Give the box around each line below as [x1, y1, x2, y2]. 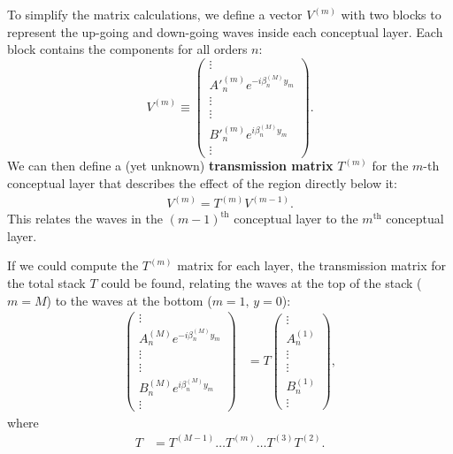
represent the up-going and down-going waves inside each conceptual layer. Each [7, 22, 443, 41]
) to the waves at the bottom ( [46, 291, 212, 309]
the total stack [7, 273, 86, 291]
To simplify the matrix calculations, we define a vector [7, 5, 303, 23]
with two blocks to [341, 5, 441, 23]
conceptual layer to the [234, 209, 358, 228]
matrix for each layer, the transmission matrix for [177, 256, 446, 275]
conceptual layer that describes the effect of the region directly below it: [7, 174, 397, 193]
